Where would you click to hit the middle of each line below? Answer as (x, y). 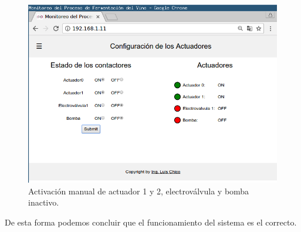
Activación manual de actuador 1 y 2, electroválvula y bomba (139, 191)
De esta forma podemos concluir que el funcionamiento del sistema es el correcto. (151, 222)
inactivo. (44, 202)
